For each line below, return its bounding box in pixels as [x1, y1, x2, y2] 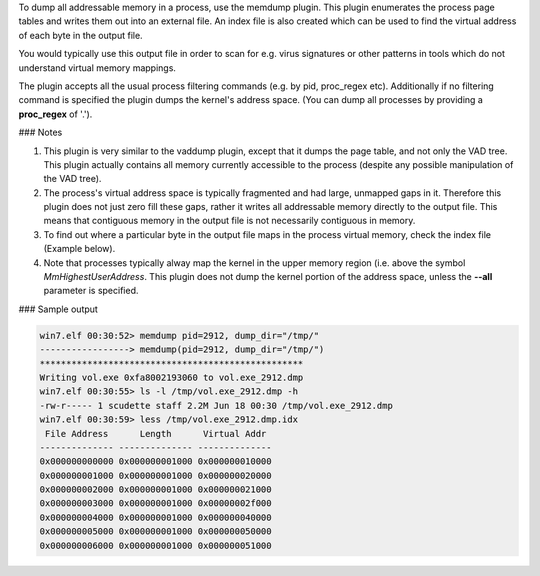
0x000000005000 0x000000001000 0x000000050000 [39, 526, 272, 537]
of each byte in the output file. [18, 29, 144, 41]
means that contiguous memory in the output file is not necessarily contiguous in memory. [43, 215, 416, 227]
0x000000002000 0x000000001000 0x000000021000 [39, 484, 272, 495]
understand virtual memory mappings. [18, 61, 177, 74]
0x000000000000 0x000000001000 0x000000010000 [39, 456, 272, 467]
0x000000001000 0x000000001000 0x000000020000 [39, 470, 272, 481]
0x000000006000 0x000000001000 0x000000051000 [39, 540, 272, 551]
